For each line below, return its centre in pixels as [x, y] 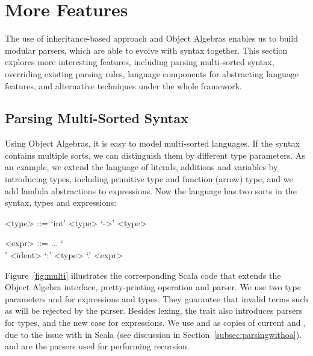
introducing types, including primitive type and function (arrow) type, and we [149, 179]
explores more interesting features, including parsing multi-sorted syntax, [140, 62]
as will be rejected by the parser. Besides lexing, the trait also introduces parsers [154, 310]
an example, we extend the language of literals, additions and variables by [141, 167]
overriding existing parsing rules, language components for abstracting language [152, 73]
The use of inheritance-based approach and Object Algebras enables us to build [152, 38]
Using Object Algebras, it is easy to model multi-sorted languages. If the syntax [152, 143]
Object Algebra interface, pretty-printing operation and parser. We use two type [153, 287]
